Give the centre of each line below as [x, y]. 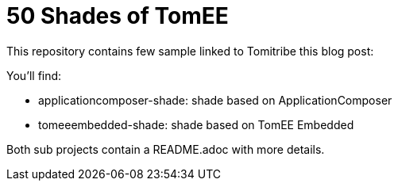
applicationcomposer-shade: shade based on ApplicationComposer [215, 100]
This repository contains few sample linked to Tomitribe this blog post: [190, 51]
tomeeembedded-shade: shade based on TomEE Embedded [196, 124]
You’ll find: [34, 75]
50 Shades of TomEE [118, 16]
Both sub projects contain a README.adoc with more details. [166, 149]
